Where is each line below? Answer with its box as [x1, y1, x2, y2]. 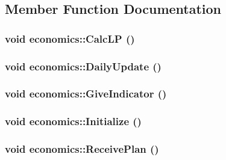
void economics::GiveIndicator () [5, 86, 167, 101]
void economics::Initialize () [5, 114, 142, 129]
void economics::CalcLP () [5, 31, 135, 46]
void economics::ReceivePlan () [5, 141, 159, 156]
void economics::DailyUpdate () [5, 58, 162, 73]
